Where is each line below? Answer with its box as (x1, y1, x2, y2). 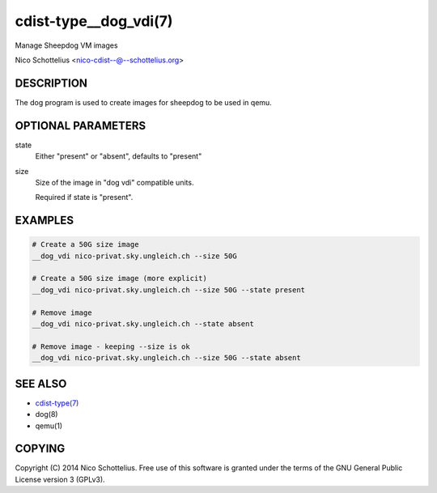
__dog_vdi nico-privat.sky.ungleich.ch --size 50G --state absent (32, 353, 301, 363)
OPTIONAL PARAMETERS (15, 118, 146, 133)
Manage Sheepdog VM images (15, 40, 118, 50)
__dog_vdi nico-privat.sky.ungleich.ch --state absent (32, 320, 254, 329)
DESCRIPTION (15, 76, 88, 90)
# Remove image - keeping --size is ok (32, 342, 190, 351)
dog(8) (35, 410, 58, 419)
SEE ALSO (15, 376, 67, 390)
